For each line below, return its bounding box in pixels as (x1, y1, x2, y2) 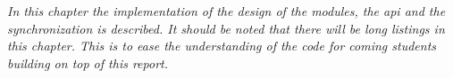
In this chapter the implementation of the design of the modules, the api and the (7, 2, 446, 19)
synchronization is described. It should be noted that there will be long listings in (7, 19, 445, 37)
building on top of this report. (7, 53, 168, 72)
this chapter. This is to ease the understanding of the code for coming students (7, 36, 437, 55)
